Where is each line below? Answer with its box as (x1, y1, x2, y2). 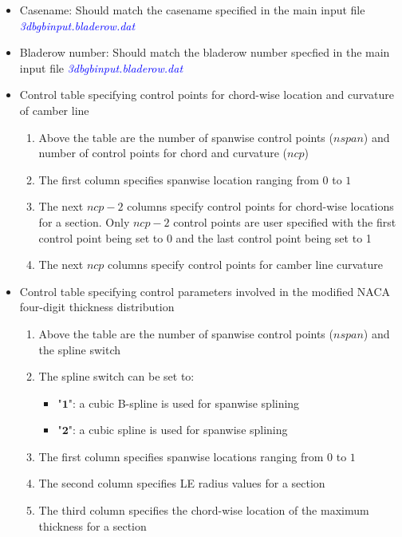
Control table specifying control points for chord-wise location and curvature (19, 86, 394, 103)
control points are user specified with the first (173, 213, 396, 230)
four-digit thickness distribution (19, 298, 175, 315)
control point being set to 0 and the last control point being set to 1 (38, 229, 372, 246)
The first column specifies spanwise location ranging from (38, 171, 319, 188)
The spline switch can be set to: (38, 368, 195, 385)
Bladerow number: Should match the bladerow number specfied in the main (19, 44, 390, 61)
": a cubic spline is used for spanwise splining (68, 421, 288, 438)
